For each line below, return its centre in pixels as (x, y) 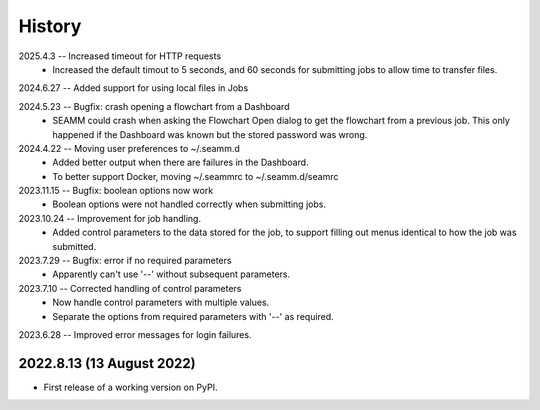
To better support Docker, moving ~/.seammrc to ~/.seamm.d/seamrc (195, 176)
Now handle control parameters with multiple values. (161, 302)
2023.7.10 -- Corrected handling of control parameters (130, 288)
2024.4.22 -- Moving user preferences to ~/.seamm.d (129, 148)
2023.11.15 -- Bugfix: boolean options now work (116, 191)
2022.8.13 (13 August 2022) (107, 363)
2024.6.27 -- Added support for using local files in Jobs (133, 88)
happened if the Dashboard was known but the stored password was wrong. (210, 134)
